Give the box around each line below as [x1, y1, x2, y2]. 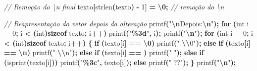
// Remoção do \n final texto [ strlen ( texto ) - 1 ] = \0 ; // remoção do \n [4, 1, 224, 11]
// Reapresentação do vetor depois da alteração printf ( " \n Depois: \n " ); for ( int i [4, 18, 249, 28]
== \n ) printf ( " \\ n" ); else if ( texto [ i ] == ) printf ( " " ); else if [4, 47, 204, 58]
